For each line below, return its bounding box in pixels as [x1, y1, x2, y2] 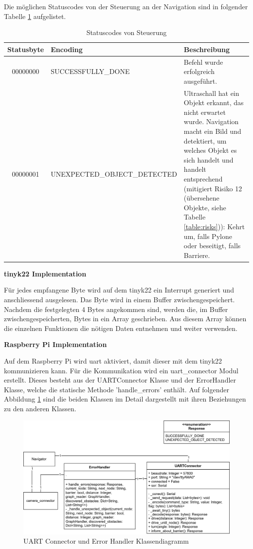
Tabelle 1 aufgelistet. [4, 11, 66, 21]
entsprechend [183, 174, 223, 183]
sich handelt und [183, 154, 234, 165]
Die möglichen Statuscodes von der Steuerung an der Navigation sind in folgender [4, 1, 248, 11]
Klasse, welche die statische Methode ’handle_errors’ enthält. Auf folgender [4, 384, 229, 394]
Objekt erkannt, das [183, 97, 244, 108]
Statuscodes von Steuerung [86, 27, 167, 37]
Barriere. [183, 250, 210, 260]
